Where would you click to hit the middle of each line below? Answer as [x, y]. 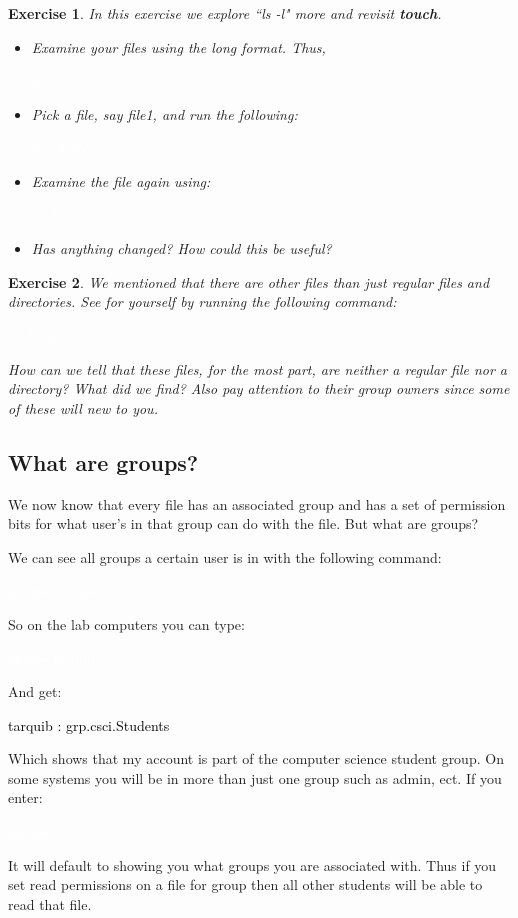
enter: [25, 797]
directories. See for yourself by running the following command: [202, 301]
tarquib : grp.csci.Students [89, 724]
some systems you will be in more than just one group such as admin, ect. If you [255, 777]
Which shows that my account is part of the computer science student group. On [256, 758]
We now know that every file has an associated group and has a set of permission [257, 503]
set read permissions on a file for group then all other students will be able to [245, 884]
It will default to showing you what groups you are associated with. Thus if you [252, 864]
